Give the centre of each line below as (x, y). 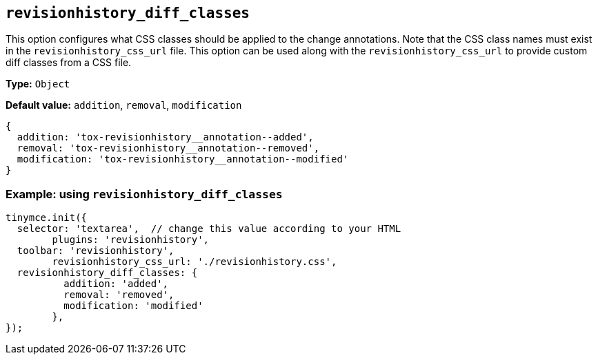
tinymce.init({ (47, 218)
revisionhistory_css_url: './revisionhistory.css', (195, 262)
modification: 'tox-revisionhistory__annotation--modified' (183, 159)
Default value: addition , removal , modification (124, 105)
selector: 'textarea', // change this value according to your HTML (209, 229)
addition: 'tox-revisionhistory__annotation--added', (165, 137)
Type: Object (38, 84)
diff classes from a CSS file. (69, 63)
